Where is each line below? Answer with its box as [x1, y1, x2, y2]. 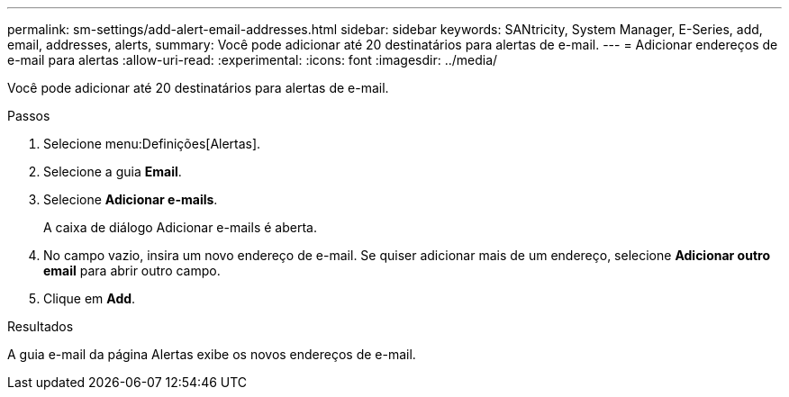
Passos [7, 108, 50, 123]
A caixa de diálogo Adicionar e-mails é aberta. [43, 220, 317, 235]
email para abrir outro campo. [43, 263, 221, 278]
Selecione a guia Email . [43, 164, 182, 179]
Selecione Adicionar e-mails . [43, 192, 218, 207]
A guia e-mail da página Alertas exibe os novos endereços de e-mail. [7, 347, 416, 362]
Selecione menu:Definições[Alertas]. [43, 136, 261, 151]
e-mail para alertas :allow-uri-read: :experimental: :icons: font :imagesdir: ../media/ [7, 52, 498, 68]
